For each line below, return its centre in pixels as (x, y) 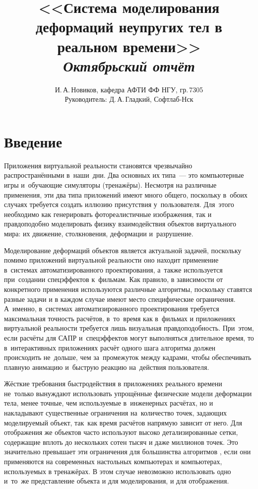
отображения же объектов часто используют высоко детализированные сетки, (121, 432)
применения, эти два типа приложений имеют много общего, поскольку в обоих (126, 194)
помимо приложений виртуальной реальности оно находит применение (111, 260)
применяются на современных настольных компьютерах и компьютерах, (113, 461)
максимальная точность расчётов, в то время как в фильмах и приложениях (120, 318)
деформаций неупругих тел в (129, 27)
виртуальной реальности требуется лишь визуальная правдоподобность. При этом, (129, 328)
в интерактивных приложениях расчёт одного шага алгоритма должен (110, 347)
